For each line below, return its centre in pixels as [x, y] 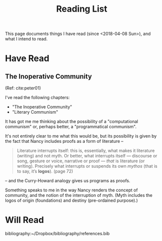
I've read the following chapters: [37, 98]
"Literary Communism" [35, 112]
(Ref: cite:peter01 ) [23, 88]
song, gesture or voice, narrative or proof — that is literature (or [81, 161]
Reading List [82, 9]
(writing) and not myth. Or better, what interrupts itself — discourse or [87, 156]
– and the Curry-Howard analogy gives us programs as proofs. [68, 181]
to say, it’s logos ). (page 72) [45, 172]
